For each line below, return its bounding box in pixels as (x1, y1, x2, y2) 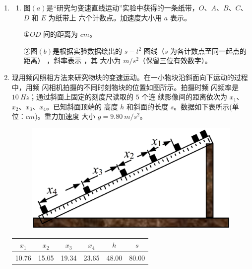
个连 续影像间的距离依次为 (141, 91, 228, 102)
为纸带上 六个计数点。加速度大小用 (48, 12, 162, 22)
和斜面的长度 (126, 101, 168, 111)
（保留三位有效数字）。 (138, 55, 212, 66)
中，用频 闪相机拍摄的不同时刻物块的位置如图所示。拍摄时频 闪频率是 (11, 82, 239, 92)
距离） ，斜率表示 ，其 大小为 (23, 55, 121, 66)
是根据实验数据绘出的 (53, 45, 123, 56)
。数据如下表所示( (174, 101, 232, 111)
